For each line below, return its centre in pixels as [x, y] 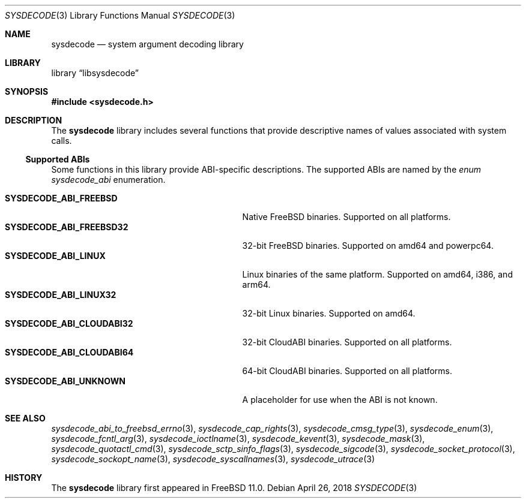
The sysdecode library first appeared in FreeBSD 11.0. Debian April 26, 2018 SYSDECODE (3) [234, 488]
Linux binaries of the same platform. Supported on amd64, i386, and [377, 274]
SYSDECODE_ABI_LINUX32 [61, 295]
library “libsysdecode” [95, 73]
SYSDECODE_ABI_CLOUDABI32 [69, 323]
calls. [62, 141]
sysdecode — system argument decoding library [147, 44]
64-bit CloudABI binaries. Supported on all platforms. [347, 371]
